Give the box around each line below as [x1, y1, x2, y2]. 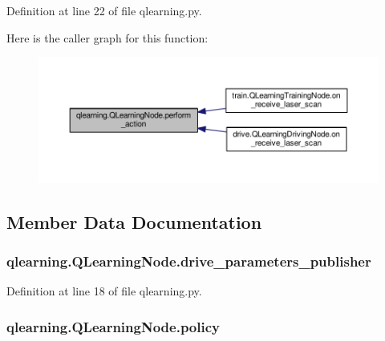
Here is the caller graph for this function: [6, 29, 209, 46]
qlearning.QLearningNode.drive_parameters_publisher [6, 251, 371, 271]
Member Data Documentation [6, 209, 262, 234]
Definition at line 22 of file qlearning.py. [6, 2, 202, 18]
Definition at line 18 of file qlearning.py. [6, 283, 202, 299]
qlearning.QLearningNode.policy [6, 316, 220, 336]
